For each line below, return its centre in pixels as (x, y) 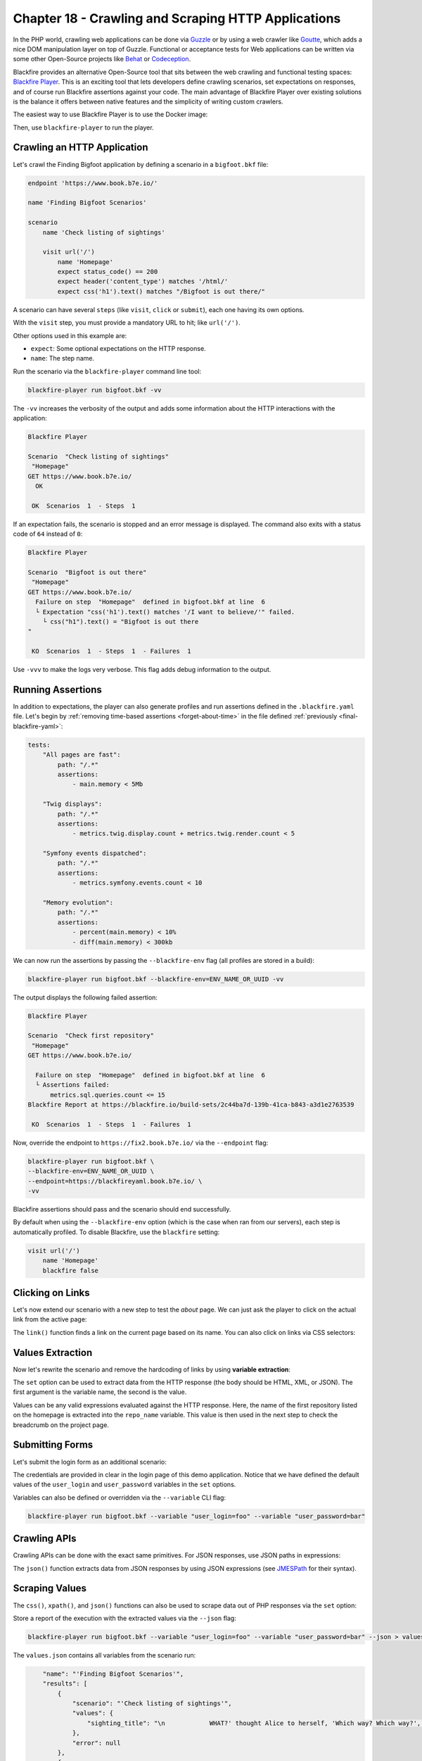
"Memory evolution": (78, 903)
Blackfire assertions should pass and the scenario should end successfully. (122, 1209)
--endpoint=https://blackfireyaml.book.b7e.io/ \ (115, 1181)
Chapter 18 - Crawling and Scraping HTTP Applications (177, 18)
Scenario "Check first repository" (91, 1036)
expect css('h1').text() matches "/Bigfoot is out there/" (161, 291)
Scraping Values (50, 1588)
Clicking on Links (51, 1293)
